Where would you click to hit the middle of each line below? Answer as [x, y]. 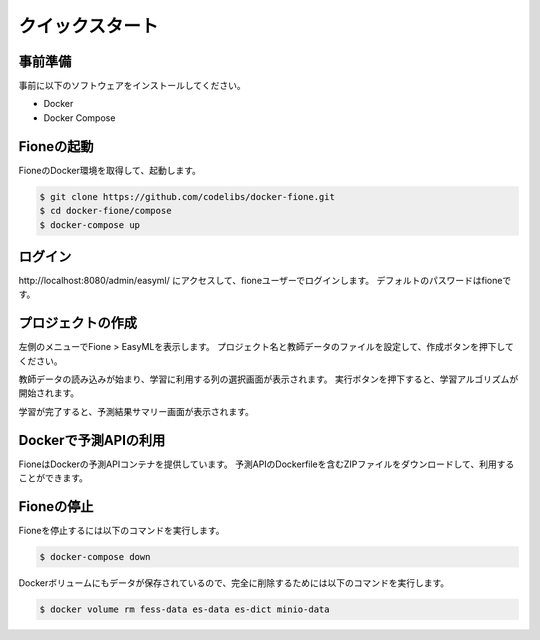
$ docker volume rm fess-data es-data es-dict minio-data [184, 609]
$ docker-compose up [89, 224]
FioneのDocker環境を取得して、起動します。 [110, 170]
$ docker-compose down [95, 557]
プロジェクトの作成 [77, 323]
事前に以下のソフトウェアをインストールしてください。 [132, 86]
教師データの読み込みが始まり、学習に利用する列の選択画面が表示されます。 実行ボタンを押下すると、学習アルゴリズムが [268, 379]
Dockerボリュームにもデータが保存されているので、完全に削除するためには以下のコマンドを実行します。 [234, 583]
